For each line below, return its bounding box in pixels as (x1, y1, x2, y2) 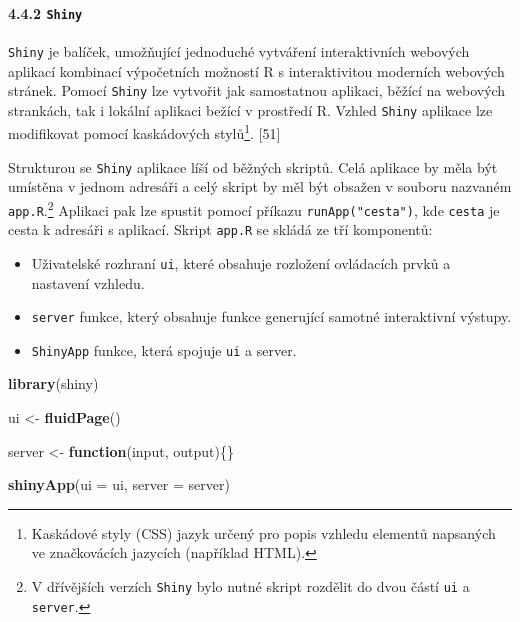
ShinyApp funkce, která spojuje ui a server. (31, 339, 297, 360)
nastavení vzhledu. (31, 272, 145, 293)
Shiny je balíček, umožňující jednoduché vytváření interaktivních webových (8, 40, 470, 61)
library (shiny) (8, 373, 99, 394)
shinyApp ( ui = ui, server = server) (8, 474, 230, 495)
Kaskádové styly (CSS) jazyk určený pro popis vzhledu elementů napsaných (31, 522, 496, 543)
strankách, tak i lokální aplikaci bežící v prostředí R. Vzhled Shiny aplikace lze (8, 99, 493, 120)
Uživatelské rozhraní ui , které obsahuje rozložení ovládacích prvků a (31, 252, 451, 273)
